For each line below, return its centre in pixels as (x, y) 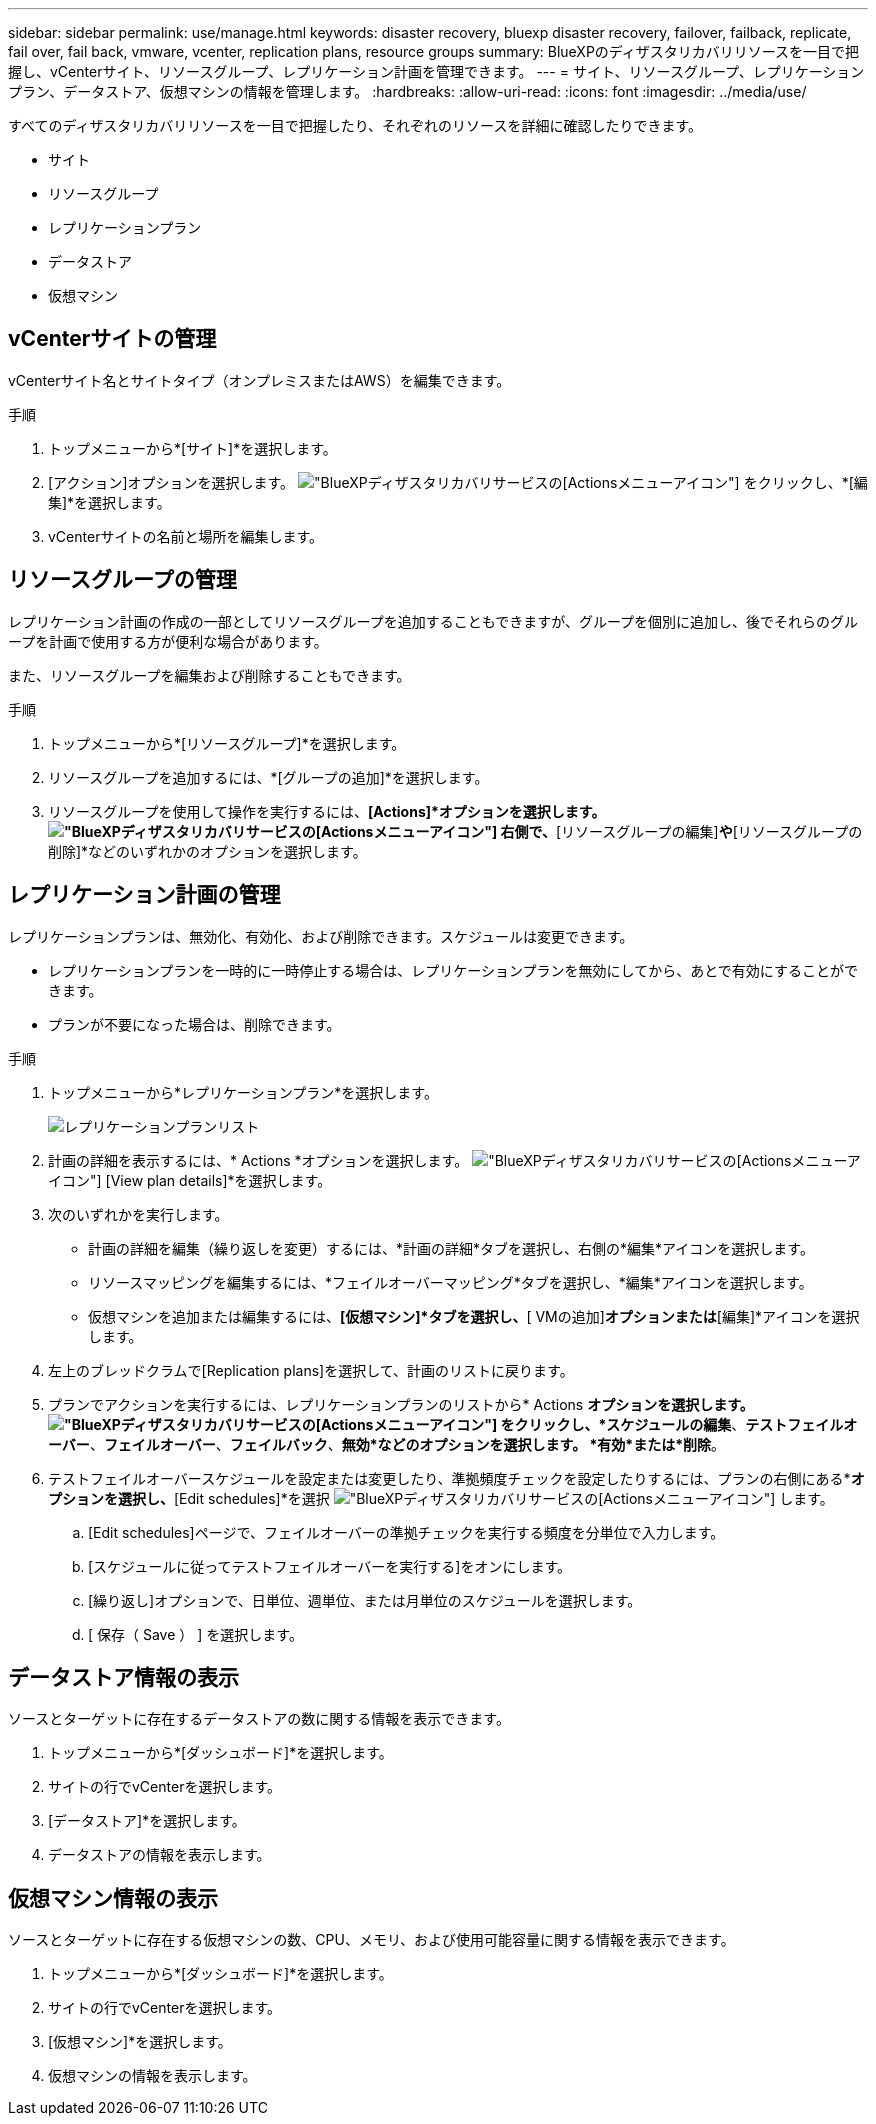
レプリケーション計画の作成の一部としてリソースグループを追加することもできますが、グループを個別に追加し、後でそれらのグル (433, 621)
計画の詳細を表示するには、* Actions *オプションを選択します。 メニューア (454, 1160)
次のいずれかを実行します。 (138, 1214)
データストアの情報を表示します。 (159, 1855)
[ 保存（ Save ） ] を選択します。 (195, 1634)
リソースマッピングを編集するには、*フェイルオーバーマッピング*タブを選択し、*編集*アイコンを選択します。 (450, 1282)
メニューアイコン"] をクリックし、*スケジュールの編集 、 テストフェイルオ (615, 1424)
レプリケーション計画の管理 (144, 895)
